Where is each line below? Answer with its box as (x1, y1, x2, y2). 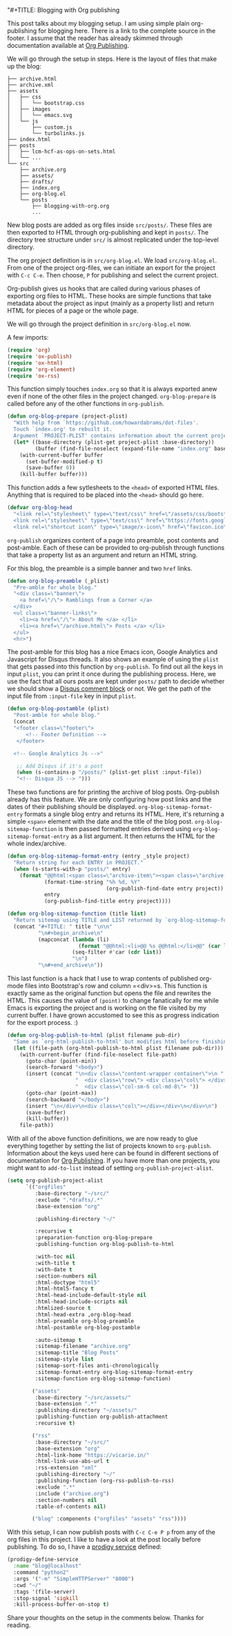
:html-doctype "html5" (35, 1279, 100, 1286)
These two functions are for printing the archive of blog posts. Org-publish (7, 788, 220, 797)
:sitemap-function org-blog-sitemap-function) (35, 1375, 171, 1382)
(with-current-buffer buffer (19, 451, 104, 459)
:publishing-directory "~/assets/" (35, 1407, 137, 1414)
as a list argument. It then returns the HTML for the (70, 832, 215, 840)
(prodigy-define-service (7, 1556, 79, 1563)
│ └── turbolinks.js (7, 130, 85, 137)
